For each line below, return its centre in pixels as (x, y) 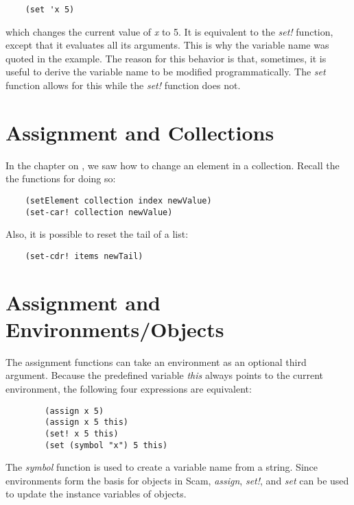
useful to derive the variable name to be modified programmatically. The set (166, 72)
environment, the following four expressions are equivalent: (129, 389)
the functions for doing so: (61, 178)
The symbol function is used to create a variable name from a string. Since (162, 467)
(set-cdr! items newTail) (84, 256)
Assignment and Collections (140, 132)
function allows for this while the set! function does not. (123, 85)
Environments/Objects (115, 329)
